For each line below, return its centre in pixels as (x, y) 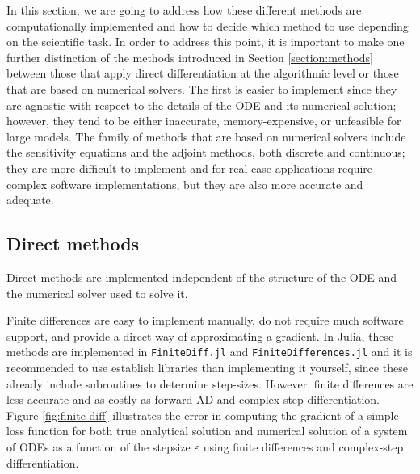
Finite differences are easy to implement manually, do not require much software (205, 320)
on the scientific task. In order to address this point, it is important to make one (206, 42)
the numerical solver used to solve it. (97, 293)
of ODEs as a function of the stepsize (99, 446)
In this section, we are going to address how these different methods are (184, 10)
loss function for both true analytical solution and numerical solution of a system (207, 431)
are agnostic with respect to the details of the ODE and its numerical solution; (202, 105)
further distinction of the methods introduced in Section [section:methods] (190, 57)
